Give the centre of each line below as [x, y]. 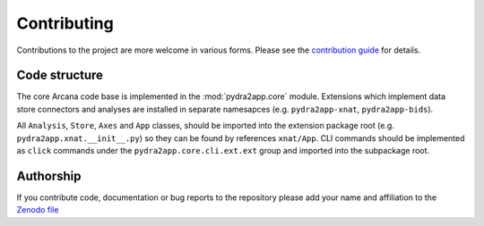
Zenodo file [38, 210]
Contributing [65, 23]
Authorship [49, 176]
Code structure [60, 75]
